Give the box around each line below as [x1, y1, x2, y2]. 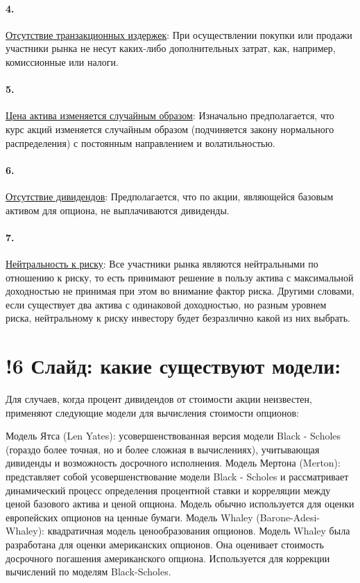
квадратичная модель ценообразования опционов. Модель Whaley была [47, 523, 350, 538]
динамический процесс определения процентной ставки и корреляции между [6, 482, 331, 497]
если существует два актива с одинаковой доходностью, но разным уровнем [6, 297, 327, 311]
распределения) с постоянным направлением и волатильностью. [6, 135, 275, 150]
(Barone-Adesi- [256, 510, 320, 524]
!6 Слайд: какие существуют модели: [6, 351, 341, 380]
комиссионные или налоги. [6, 54, 119, 69]
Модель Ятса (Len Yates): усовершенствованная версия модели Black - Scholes [6, 428, 341, 443]
